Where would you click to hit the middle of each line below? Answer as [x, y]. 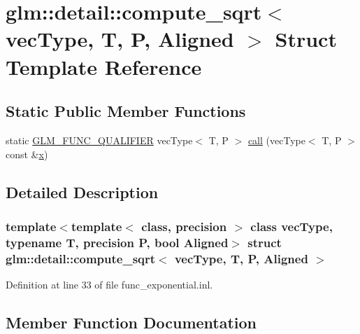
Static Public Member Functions [126, 111]
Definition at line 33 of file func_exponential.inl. [109, 284]
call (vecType [276, 140]
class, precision [184, 226]
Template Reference [104, 66]
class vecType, [291, 226]
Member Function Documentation [131, 322]
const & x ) [27, 154]
